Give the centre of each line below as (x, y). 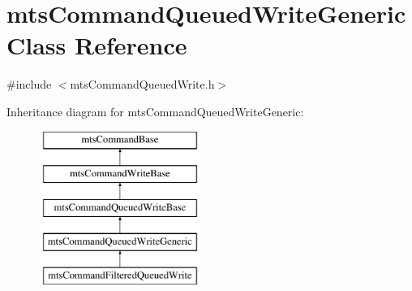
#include (29, 84)
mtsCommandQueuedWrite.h (142, 84)
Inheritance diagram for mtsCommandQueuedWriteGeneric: (155, 111)
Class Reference (97, 45)
